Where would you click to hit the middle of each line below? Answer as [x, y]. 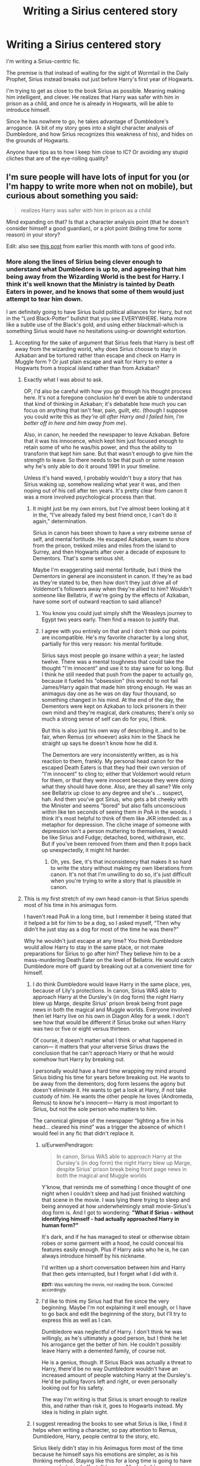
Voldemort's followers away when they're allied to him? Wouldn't [112, 589]
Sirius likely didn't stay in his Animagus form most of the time [108, 1448]
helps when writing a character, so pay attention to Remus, [105, 1430]
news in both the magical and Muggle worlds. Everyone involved [112, 1010]
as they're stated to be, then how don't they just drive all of [105, 583]
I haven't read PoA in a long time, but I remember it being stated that [108, 917]
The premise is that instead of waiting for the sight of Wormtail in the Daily [98, 72]
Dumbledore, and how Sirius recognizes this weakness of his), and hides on [99, 134]
